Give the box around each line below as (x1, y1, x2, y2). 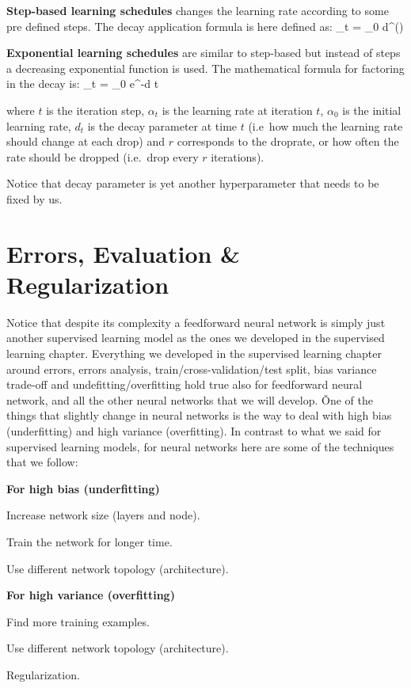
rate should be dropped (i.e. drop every (6, 148, 199, 165)
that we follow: (6, 454, 78, 470)
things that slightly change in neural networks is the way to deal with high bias (6, 407, 392, 424)
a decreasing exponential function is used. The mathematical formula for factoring (6, 59, 405, 76)
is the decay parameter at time (87, 117, 238, 134)
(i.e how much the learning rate (248, 117, 403, 134)
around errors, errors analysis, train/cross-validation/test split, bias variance (6, 360, 377, 377)
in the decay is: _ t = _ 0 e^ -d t (6, 75, 159, 92)
